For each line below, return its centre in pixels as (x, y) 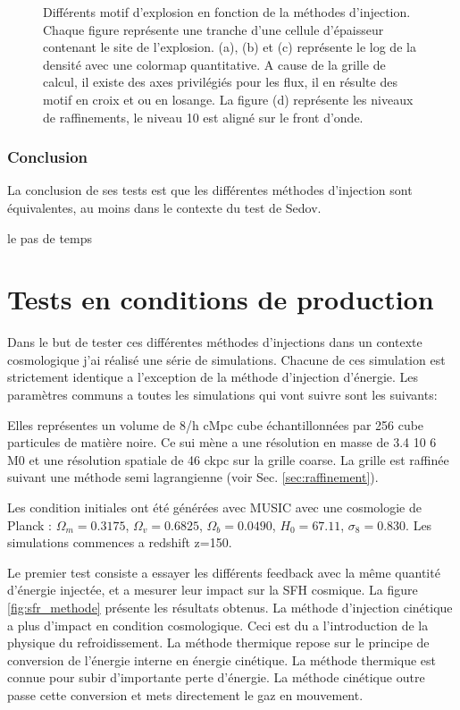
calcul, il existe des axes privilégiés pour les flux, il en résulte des (220, 82)
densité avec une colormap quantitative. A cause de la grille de (214, 64)
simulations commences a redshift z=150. (120, 542)
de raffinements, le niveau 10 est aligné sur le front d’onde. (203, 117)
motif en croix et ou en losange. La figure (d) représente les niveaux (228, 99)
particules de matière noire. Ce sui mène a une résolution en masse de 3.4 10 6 (222, 442)
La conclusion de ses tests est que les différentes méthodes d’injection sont (210, 190)
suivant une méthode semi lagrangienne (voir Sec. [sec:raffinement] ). (193, 477)
